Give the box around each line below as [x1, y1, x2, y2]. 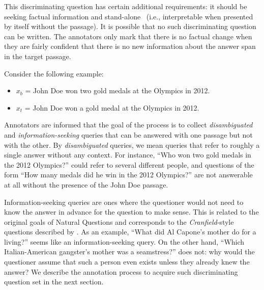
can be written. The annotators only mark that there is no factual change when [4, 31, 252, 41]
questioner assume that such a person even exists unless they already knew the [4, 256, 250, 267]
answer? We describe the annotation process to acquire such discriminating [4, 266, 238, 277]
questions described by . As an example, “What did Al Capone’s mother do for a [4, 226, 256, 237]
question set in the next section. [4, 276, 104, 287]
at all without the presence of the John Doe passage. [4, 179, 168, 190]
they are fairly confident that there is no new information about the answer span [4, 41, 256, 51]
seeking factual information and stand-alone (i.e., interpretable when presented [4, 11, 253, 21]
